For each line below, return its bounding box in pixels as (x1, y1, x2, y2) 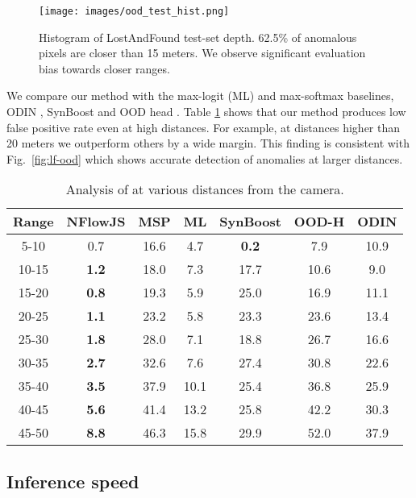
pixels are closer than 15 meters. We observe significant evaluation (39, 44, 366, 61)
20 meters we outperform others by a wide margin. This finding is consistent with (6, 135, 410, 151)
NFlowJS (66, 212, 126, 231)
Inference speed (6, 468, 139, 493)
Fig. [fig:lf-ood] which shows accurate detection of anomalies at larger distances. (6, 150, 403, 167)
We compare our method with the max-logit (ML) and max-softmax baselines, (6, 87, 394, 104)
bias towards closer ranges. (39, 60, 170, 77)
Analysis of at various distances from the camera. (65, 180, 344, 199)
